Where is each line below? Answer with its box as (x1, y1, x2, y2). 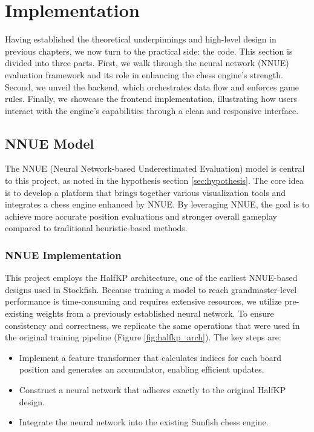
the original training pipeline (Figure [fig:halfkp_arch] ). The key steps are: (5, 331, 281, 343)
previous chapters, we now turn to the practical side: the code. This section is (5, 44, 293, 57)
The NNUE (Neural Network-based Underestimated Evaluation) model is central (5, 162, 305, 175)
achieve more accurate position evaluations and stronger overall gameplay (5, 209, 277, 222)
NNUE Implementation (5, 247, 122, 262)
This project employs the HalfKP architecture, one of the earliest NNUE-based (5, 271, 298, 284)
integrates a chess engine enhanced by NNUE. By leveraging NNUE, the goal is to (5, 198, 310, 211)
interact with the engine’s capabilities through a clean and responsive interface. (5, 104, 299, 116)
